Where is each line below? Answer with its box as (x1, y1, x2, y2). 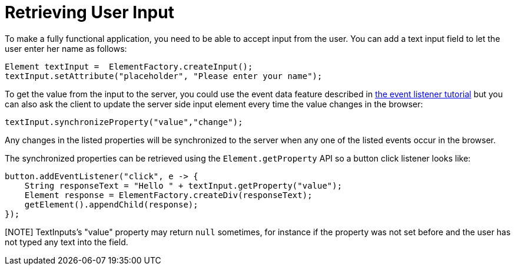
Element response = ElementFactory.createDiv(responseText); (24, 190, 313, 200)
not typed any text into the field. (5, 236, 128, 247)
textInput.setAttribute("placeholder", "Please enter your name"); (5, 71, 323, 81)
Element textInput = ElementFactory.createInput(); (5, 61, 253, 71)
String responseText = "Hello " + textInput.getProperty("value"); (24, 180, 343, 190)
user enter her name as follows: (5, 43, 127, 54)
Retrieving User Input (5, 2, 174, 22)
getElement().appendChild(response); (24, 199, 198, 209)
